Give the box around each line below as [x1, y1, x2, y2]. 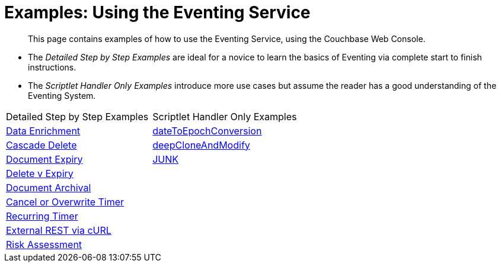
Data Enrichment [6, 124, 81, 137]
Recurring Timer [6, 210, 78, 222]
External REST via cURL [6, 224, 111, 236]
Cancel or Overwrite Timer [6, 195, 125, 208]
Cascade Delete [6, 139, 77, 151]
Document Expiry [6, 153, 83, 165]
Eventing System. [28, 90, 96, 101]
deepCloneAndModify [152, 139, 250, 151]
